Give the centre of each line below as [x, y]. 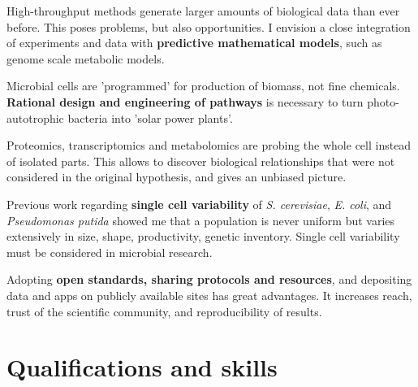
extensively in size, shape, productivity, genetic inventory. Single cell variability [203, 236]
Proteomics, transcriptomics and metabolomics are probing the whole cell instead [209, 145]
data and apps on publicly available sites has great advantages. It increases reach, [209, 295]
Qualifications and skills [142, 367]
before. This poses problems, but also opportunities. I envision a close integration [209, 26]
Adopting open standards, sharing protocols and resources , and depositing [209, 279]
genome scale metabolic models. [86, 58]
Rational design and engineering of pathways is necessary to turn [185, 101]
